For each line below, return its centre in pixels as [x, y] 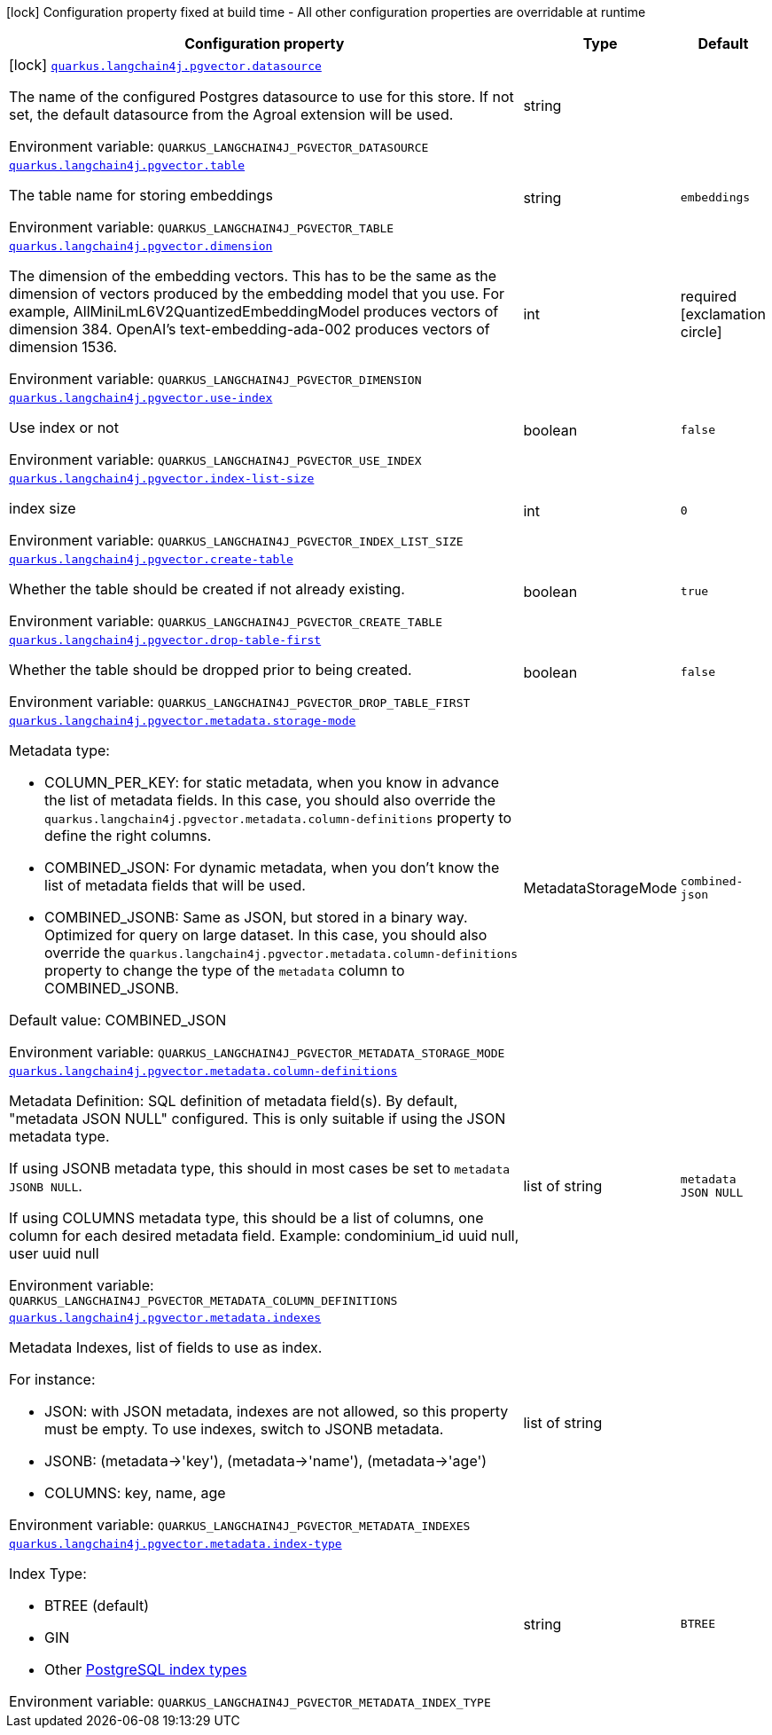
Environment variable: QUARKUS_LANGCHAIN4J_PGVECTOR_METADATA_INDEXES [240, 1525]
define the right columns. [128, 836]
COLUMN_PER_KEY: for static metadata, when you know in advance [272, 782]
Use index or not [64, 428]
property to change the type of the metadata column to [225, 970]
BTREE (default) [97, 1605]
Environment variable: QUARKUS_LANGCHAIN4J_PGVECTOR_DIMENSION [215, 379]
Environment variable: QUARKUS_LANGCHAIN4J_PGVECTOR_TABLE [202, 227]
